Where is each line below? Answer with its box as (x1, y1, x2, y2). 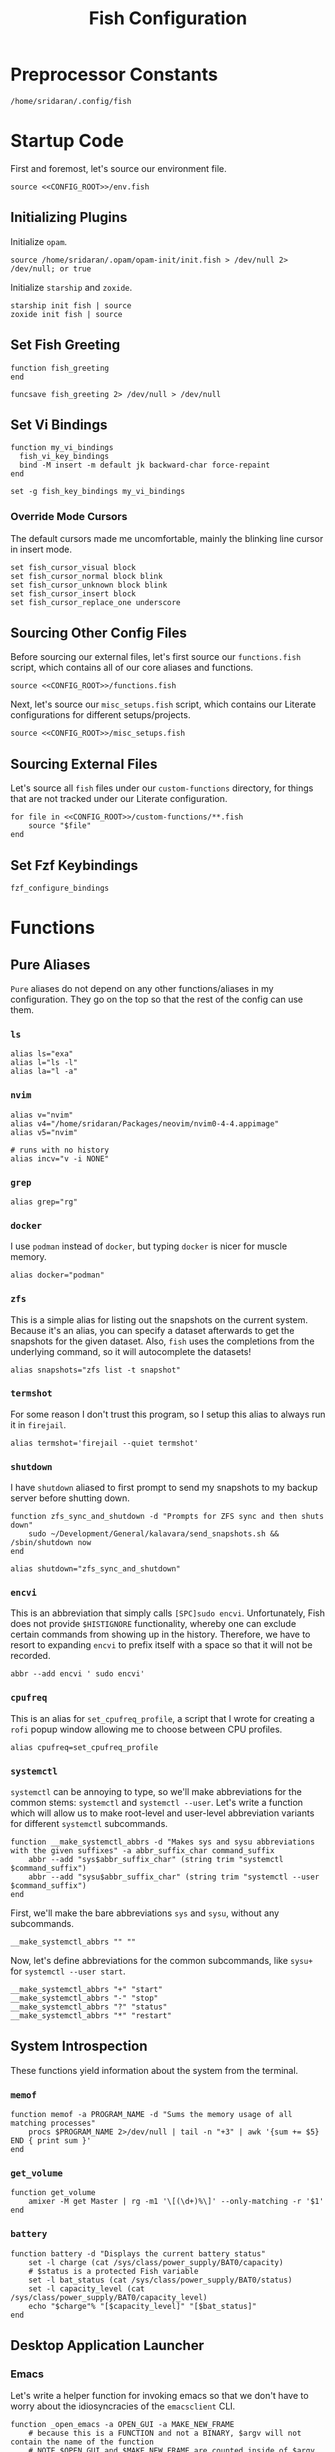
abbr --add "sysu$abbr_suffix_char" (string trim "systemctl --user (28, 1872, 320, 1882)
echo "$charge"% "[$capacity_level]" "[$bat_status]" (28, 2301, 257, 2311)
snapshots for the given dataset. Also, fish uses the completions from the (10, 1335, 315, 1347)
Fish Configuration (88, 7, 248, 30)
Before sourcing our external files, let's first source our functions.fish (10, 651, 302, 663)
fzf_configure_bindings (10, 883, 110, 894)
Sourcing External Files (10, 755, 158, 772)
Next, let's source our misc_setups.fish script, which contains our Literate (10, 698, 317, 711)
